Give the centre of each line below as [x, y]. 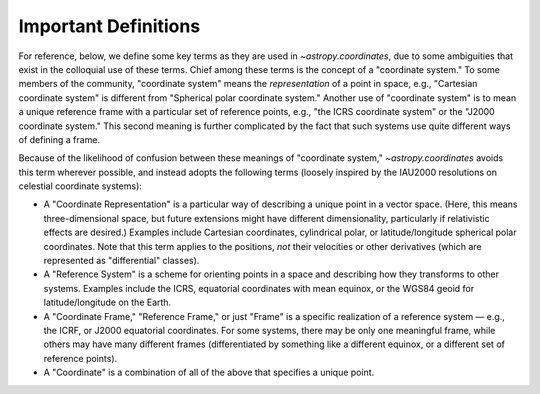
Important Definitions [109, 26]
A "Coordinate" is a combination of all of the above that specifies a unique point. [209, 372]
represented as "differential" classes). [121, 261]
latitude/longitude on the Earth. [107, 302]
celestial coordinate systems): [80, 186]
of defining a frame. [59, 139]
